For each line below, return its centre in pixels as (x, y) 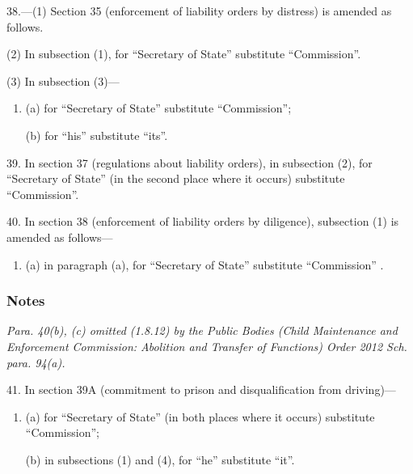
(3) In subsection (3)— (63, 80)
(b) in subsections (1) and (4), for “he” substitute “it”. (160, 459)
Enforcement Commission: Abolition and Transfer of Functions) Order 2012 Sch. (207, 346)
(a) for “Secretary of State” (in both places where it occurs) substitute (200, 416)
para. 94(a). (36, 362)
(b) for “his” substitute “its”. (97, 135)
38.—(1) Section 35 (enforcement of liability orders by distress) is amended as (199, 11)
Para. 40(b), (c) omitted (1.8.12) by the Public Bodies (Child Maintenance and (202, 330)
